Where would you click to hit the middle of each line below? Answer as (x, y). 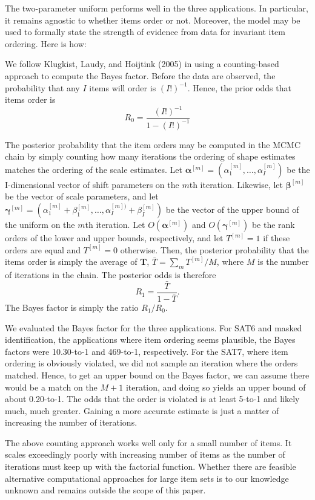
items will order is (123, 87)
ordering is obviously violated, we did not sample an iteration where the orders (151, 363)
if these (277, 238)
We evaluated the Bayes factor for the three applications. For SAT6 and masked (154, 327)
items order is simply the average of (71, 261)
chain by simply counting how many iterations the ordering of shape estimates (150, 156)
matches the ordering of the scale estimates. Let (94, 169)
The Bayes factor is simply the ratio (72, 307)
